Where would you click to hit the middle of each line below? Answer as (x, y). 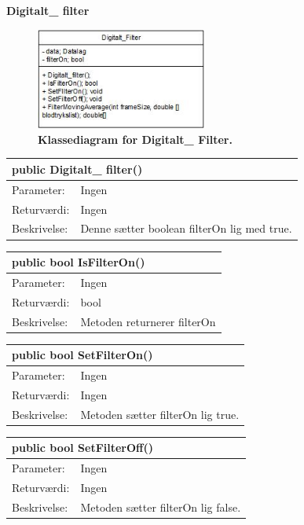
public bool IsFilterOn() (79, 262)
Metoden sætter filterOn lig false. (161, 507)
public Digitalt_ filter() (77, 169)
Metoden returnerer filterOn (148, 321)
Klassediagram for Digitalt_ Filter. (135, 139)
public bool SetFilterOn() (82, 355)
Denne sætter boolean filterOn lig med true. (186, 228)
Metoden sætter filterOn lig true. (160, 414)
